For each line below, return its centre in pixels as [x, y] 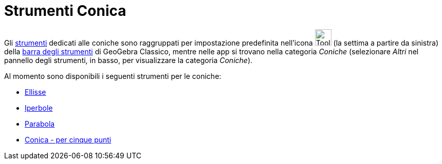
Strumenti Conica [65, 11]
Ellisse [35, 92]
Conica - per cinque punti [68, 139]
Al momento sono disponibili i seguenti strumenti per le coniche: [113, 76]
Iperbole [39, 108]
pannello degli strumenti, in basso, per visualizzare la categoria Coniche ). [128, 60]
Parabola [40, 124]
